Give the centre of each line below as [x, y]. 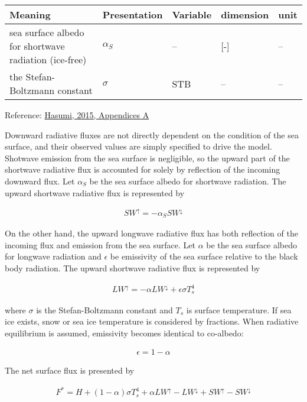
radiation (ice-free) [48, 59]
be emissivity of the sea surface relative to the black [204, 256]
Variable [192, 14]
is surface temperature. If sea [239, 309]
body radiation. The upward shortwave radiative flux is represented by [133, 268]
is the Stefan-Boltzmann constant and [104, 309]
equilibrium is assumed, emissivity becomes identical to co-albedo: [124, 333]
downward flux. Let [40, 181]
